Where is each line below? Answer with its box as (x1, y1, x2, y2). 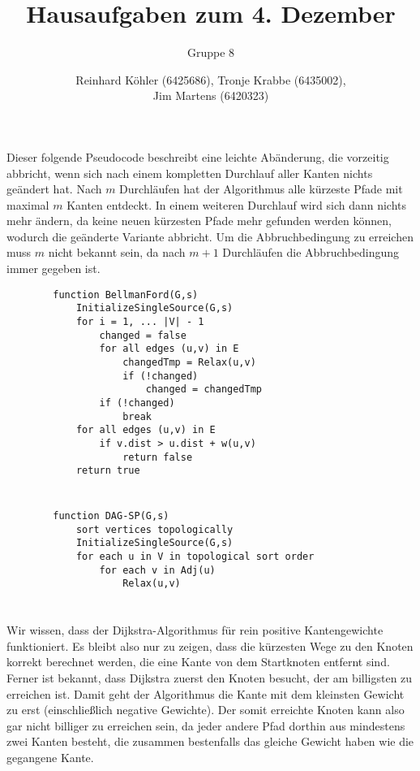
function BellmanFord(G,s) (53, 288, 199, 301)
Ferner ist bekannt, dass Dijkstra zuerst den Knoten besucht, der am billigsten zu (6, 669, 413, 686)
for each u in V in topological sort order (75, 551, 315, 562)
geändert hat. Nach (6, 180, 102, 197)
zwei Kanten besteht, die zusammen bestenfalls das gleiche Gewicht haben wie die (6, 733, 414, 750)
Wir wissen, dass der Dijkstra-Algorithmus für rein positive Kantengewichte (6, 622, 384, 639)
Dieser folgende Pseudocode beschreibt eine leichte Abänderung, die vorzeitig (6, 148, 389, 165)
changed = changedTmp (145, 383, 262, 396)
